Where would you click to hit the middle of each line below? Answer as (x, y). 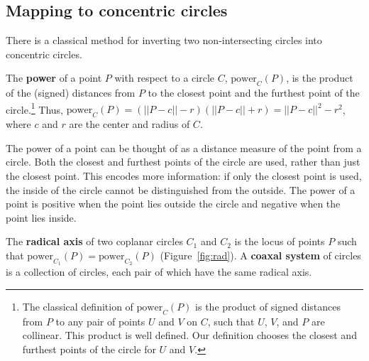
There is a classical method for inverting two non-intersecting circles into (164, 40)
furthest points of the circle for (89, 349)
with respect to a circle (165, 78)
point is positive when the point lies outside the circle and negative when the (173, 204)
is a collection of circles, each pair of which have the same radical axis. (159, 272)
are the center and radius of (130, 124)
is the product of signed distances (268, 306)
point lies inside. (41, 217)
